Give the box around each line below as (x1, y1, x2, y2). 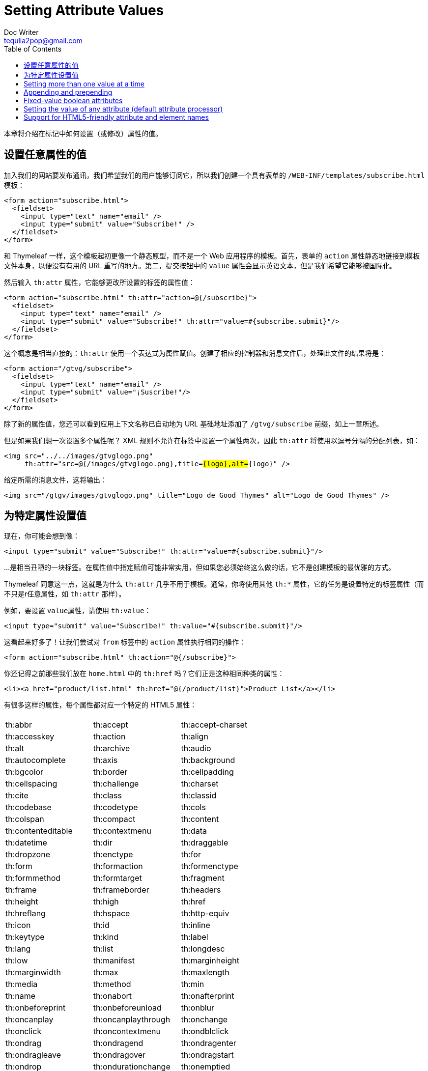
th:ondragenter (181, 1038, 236, 1048)
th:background (181, 755, 235, 765)
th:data (181, 826, 207, 836)
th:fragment (181, 873, 225, 883)
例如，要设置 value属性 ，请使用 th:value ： (4, 606, 151, 615)
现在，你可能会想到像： (4, 532, 80, 540)
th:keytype (5, 932, 45, 942)
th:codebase (5, 802, 52, 813)
